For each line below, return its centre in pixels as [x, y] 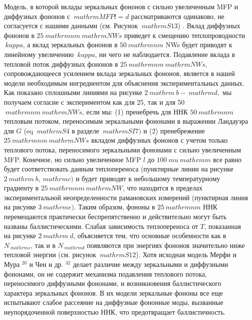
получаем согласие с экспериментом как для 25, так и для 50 [94, 102]
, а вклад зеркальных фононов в [70, 45]
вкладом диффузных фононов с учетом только [159, 140]
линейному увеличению [39, 54]
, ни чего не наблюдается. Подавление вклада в [165, 54]
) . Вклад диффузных [209, 26]
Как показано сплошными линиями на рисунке [73, 92]
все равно [227, 159]
